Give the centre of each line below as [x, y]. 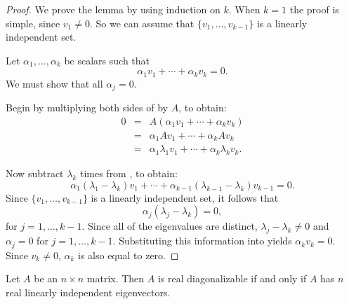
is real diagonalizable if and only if [232, 278]
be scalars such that [107, 60]
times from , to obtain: [129, 173]
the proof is [314, 9]
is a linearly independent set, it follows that [185, 197]
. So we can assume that [142, 23]
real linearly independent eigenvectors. [88, 292]
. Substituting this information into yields [202, 241]
